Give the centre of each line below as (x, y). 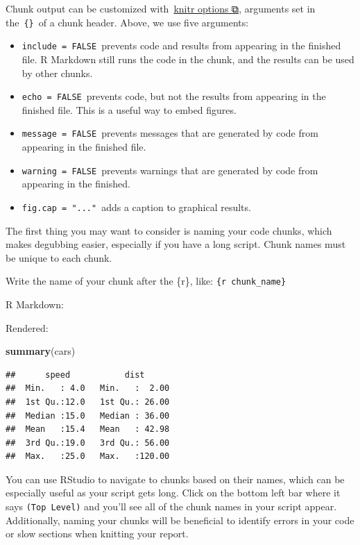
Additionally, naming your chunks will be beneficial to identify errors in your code (180, 520)
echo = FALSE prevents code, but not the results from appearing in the (174, 96)
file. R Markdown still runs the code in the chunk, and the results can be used (188, 59)
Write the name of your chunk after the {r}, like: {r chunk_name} (146, 281)
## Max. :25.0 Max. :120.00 (88, 456)
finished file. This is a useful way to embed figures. (129, 109)
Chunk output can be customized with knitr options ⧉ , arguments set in (161, 8)
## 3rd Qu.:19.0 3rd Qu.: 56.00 (88, 443)
